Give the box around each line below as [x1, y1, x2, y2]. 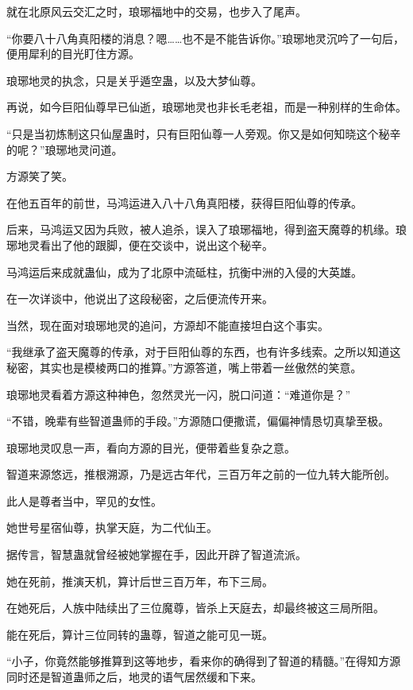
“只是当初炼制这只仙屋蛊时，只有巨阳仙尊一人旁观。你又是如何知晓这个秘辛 [6, 125, 401, 141]
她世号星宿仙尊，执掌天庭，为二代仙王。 [6, 519, 218, 536]
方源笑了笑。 [6, 168, 73, 184]
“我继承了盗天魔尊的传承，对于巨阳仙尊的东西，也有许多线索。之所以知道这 [6, 343, 401, 360]
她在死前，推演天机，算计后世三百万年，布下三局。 [6, 572, 273, 589]
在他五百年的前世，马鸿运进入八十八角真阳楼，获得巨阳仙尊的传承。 [6, 194, 362, 211]
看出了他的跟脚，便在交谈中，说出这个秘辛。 [39, 236, 273, 253]
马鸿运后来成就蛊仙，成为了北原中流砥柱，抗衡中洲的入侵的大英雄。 [6, 263, 362, 280]
